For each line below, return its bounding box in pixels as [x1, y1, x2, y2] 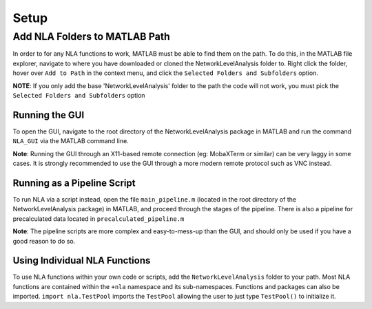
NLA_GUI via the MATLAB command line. [12, 137, 129, 145]
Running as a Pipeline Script [12, 177, 136, 189]
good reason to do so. [12, 237, 76, 245]
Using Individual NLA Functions [12, 255, 151, 266]
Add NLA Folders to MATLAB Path [12, 30, 170, 43]
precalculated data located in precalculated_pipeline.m [12, 214, 185, 223]
